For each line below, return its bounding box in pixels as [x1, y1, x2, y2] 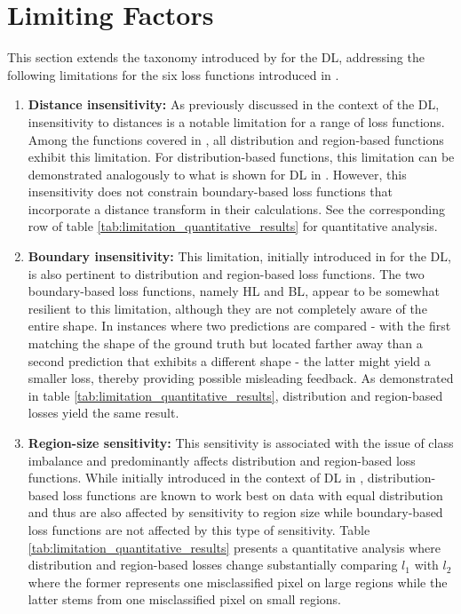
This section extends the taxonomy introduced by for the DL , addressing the [7, 48, 425, 67]
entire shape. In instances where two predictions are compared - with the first [28, 316, 451, 335]
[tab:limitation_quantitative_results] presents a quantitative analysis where [28, 538, 441, 556]
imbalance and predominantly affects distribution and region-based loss [28, 451, 416, 469]
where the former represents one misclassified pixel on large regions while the [28, 572, 448, 591]
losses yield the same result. [28, 403, 179, 422]
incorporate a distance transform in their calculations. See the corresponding [28, 199, 446, 218]
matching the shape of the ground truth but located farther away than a [28, 334, 423, 353]
